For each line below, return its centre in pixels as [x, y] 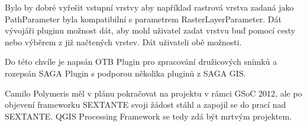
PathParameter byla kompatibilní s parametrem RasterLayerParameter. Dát [143, 19]
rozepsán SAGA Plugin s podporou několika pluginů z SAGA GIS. [125, 73]
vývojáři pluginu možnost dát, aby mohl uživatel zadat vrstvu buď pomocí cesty [150, 30]
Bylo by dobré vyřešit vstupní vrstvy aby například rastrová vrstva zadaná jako [149, 7]
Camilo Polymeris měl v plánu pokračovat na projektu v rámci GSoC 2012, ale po [153, 93]
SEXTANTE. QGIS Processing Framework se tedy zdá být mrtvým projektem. [148, 116]
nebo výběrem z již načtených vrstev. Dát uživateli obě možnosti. [123, 42]
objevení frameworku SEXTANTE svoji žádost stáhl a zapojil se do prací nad [146, 105]
